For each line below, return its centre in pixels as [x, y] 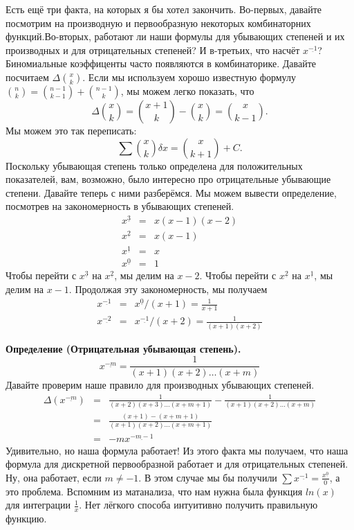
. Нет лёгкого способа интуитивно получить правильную [198, 505]
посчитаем [27, 77]
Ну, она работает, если [54, 477]
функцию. [26, 519]
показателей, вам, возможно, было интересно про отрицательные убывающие [168, 179]
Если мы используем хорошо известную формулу [192, 77]
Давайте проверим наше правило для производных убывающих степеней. [160, 385]
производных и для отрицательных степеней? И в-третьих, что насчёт [153, 50]
